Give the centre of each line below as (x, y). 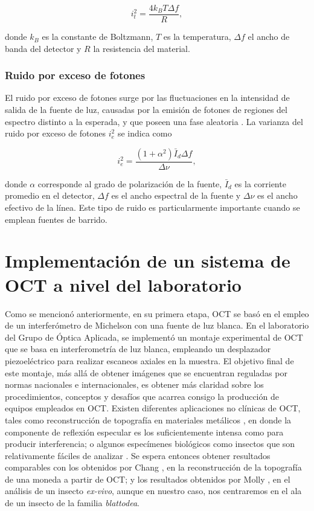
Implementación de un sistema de (148, 261)
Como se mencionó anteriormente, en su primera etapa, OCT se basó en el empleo (157, 313)
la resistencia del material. (142, 48)
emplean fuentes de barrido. (56, 219)
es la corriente (260, 183)
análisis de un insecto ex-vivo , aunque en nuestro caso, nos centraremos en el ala (153, 491)
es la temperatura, (197, 37)
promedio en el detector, (50, 195)
